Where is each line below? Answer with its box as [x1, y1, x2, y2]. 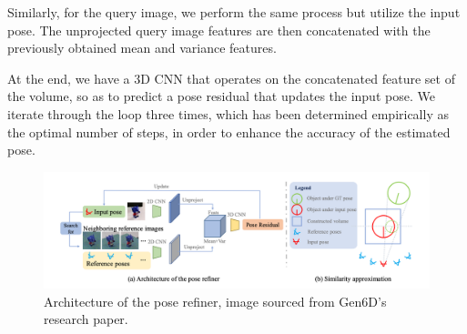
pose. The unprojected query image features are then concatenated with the [7, 20, 431, 39]
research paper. [44, 309, 128, 329]
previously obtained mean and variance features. [7, 38, 277, 57]
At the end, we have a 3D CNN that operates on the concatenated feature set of [7, 68, 455, 87]
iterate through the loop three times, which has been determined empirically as [7, 104, 449, 123]
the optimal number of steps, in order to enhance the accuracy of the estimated [7, 122, 451, 141]
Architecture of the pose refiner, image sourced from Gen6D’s [44, 291, 387, 310]
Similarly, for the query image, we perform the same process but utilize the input [7, 3, 461, 21]
